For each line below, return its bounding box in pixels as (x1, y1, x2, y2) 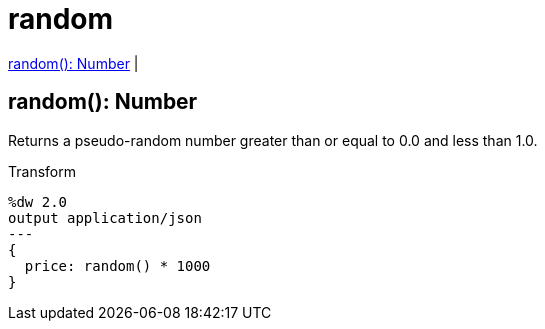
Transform (8, 162, 76, 180)
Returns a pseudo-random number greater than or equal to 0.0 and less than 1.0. (8, 131, 538, 149)
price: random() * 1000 (24, 257, 211, 274)
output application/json (8, 209, 202, 226)
